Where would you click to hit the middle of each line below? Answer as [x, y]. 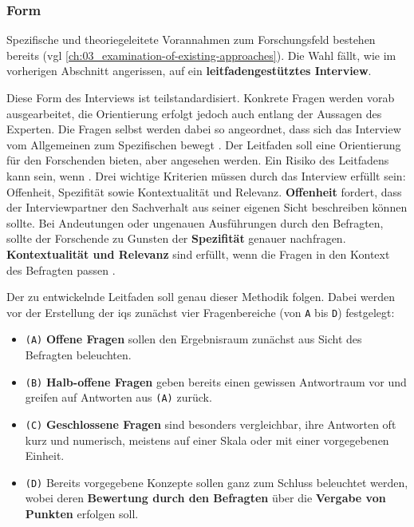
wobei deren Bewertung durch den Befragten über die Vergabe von [205, 498]
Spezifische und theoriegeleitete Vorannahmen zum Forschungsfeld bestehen [191, 40]
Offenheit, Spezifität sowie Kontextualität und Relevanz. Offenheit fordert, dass [204, 191]
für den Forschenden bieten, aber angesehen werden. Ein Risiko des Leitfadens [198, 160]
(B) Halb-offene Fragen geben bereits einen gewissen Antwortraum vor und [216, 381]
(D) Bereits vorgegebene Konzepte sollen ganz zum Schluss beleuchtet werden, [217, 482]
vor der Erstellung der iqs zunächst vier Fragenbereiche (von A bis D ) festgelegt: [201, 312]
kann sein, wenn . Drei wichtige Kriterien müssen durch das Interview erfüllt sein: [206, 175]
